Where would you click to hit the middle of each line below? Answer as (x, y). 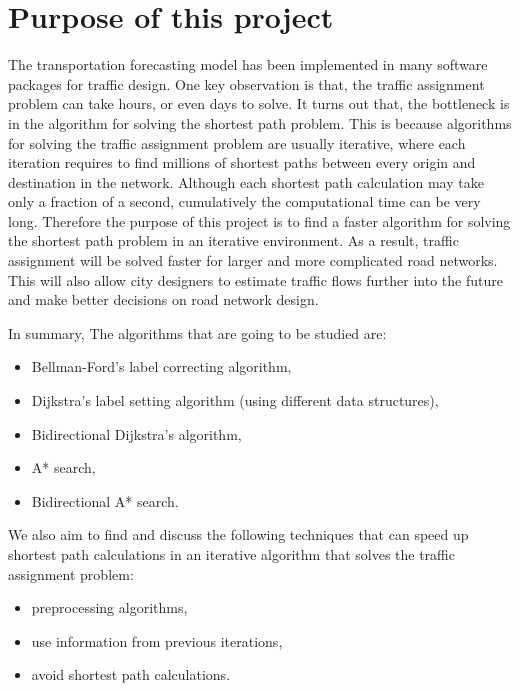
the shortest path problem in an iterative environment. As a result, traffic (233, 240)
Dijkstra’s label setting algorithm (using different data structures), (235, 400)
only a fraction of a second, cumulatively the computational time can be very (244, 201)
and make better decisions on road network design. (163, 299)
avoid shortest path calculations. (131, 674)
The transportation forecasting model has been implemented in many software (248, 64)
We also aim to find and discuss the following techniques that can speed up (238, 534)
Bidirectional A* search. (105, 500)
